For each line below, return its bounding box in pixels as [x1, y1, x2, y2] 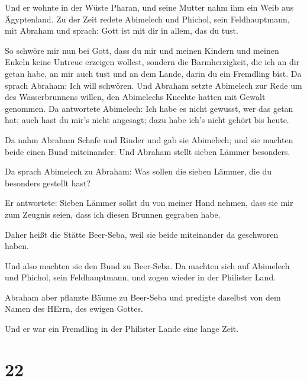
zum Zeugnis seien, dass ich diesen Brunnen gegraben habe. [5, 208, 221, 220]
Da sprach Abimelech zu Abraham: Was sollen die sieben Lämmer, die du [5, 165, 272, 177]
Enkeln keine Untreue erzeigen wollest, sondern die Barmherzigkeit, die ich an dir [5, 56, 300, 68]
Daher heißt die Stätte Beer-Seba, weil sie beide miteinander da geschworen [5, 228, 279, 240]
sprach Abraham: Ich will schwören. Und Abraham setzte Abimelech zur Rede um [5, 79, 302, 91]
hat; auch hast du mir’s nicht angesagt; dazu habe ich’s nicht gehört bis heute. [5, 114, 289, 126]
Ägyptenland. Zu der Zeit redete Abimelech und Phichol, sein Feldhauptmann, [5, 12, 290, 25]
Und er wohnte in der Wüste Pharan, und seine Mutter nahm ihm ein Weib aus [5, 1, 294, 13]
